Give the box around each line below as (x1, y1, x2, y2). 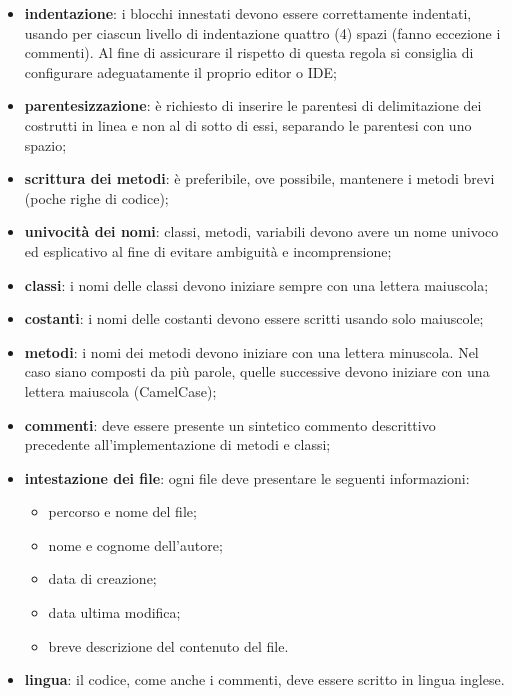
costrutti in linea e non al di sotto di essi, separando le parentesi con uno (24, 114, 472, 135)
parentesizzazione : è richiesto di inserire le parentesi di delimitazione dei (24, 95, 482, 116)
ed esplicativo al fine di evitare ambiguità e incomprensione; (24, 240, 392, 261)
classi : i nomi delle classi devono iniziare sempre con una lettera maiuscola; (24, 274, 489, 295)
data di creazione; (48, 568, 157, 589)
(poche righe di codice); (24, 187, 169, 208)
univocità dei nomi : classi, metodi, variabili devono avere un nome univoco (24, 221, 499, 242)
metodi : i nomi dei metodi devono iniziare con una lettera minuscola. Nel (24, 341, 479, 362)
